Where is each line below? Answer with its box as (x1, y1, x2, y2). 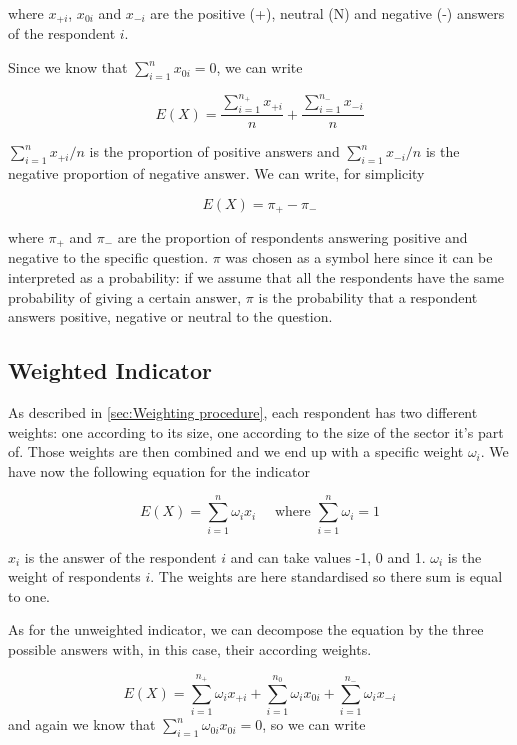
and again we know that (8, 714, 156, 735)
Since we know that (8, 57, 128, 78)
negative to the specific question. (8, 247, 209, 268)
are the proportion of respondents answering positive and (117, 227, 468, 248)
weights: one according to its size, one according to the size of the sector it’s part (8, 421, 504, 442)
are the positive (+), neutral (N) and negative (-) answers (150, 3, 505, 23)
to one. (8, 585, 50, 606)
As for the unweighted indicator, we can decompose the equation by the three (8, 619, 484, 640)
